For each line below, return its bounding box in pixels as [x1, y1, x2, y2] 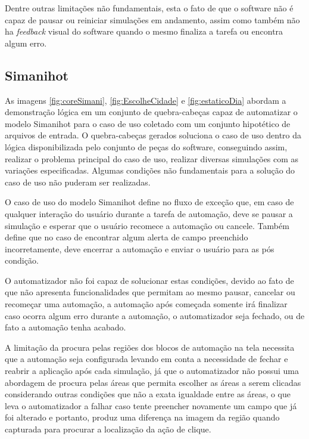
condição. [5, 254, 39, 267]
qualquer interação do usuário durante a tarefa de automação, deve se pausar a [5, 207, 293, 219]
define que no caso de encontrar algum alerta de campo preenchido [5, 231, 248, 243]
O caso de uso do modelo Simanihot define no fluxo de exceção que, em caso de [5, 196, 294, 208]
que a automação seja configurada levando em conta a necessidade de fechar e [5, 353, 288, 365]
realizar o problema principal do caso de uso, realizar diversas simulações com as [5, 152, 299, 165]
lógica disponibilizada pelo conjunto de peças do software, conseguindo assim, [5, 140, 288, 153]
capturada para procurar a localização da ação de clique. [5, 423, 211, 435]
